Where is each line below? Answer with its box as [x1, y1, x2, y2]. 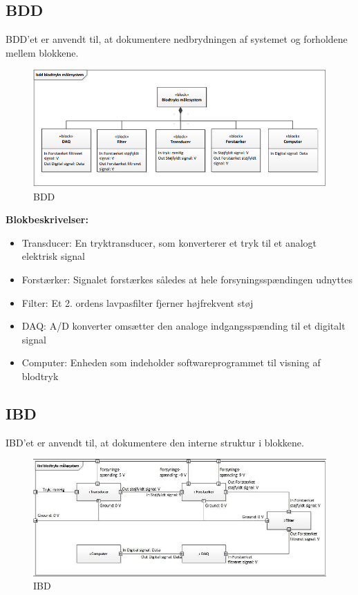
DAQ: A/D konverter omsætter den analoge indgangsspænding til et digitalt [21, 319, 346, 333]
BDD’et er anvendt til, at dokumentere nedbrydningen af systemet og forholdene [6, 32, 348, 46]
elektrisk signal [21, 249, 85, 263]
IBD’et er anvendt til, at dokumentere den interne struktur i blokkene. [6, 435, 304, 449]
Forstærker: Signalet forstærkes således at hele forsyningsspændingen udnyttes [21, 272, 353, 287]
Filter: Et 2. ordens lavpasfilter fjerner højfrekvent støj [21, 295, 254, 310]
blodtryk [21, 369, 59, 384]
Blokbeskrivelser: [6, 212, 88, 227]
